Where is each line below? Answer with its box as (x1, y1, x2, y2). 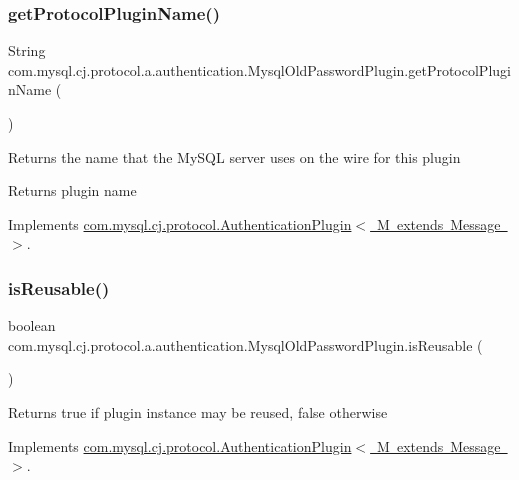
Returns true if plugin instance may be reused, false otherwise (8, 401, 388, 422)
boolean (8, 315, 56, 336)
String (8, 40, 46, 61)
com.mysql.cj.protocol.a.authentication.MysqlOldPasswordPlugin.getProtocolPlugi (8, 59, 511, 80)
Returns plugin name (8, 180, 137, 201)
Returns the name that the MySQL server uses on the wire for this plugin (8, 146, 461, 167)
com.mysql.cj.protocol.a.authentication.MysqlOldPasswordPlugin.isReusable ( (8, 334, 483, 355)
